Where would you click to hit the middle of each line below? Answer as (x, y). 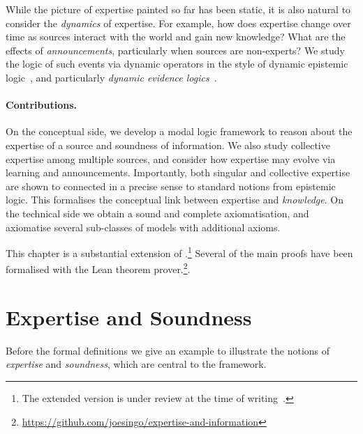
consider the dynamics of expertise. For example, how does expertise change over (178, 23)
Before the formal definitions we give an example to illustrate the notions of (168, 350)
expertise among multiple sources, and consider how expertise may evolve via (171, 158)
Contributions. (41, 105)
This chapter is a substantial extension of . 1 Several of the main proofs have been (179, 252)
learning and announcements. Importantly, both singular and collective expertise (178, 172)
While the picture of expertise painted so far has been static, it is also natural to (178, 9)
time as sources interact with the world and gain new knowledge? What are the (176, 37)
